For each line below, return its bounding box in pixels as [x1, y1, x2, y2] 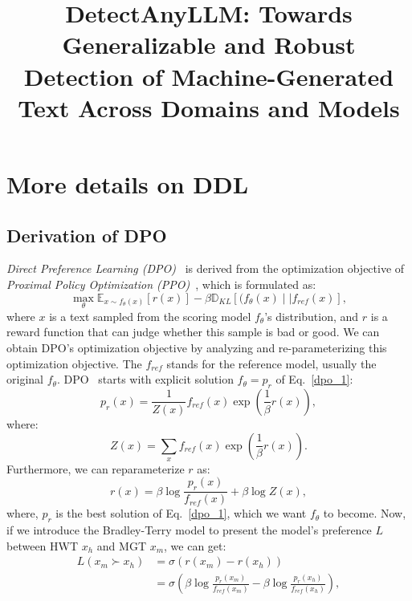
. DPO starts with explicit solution [56, 371, 234, 388]
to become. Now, [323, 505, 406, 522]
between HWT [6, 537, 79, 554]
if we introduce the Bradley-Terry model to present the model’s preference [6, 522, 372, 538]
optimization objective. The [6, 355, 142, 372]
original [6, 371, 43, 388]
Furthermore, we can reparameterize [6, 460, 185, 477]
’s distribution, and [264, 307, 359, 324]
